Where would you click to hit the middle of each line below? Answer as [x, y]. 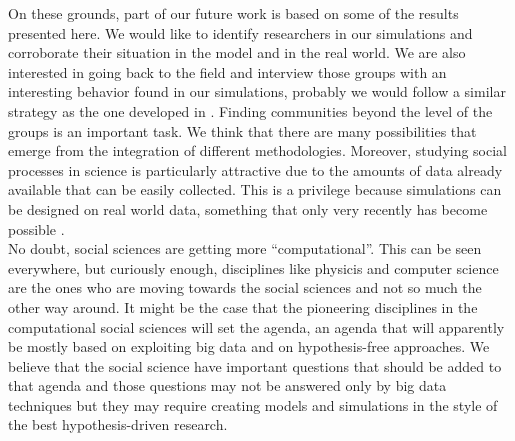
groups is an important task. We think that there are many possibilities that [242, 130]
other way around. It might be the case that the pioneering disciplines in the [243, 306]
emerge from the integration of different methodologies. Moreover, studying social [258, 150]
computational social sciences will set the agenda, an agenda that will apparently [256, 326]
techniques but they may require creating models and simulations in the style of [253, 404]
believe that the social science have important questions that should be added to [255, 365]
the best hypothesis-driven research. [118, 424]
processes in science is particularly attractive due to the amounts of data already [255, 169]
